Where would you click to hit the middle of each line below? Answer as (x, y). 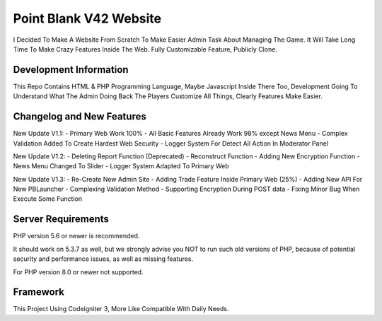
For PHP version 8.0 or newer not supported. (79, 272)
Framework (39, 292)
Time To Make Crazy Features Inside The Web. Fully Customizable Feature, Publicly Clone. (145, 49)
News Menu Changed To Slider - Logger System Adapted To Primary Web (121, 166)
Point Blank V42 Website (87, 18)
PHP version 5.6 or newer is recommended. (76, 236)
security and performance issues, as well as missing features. (103, 259)
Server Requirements (61, 219)
